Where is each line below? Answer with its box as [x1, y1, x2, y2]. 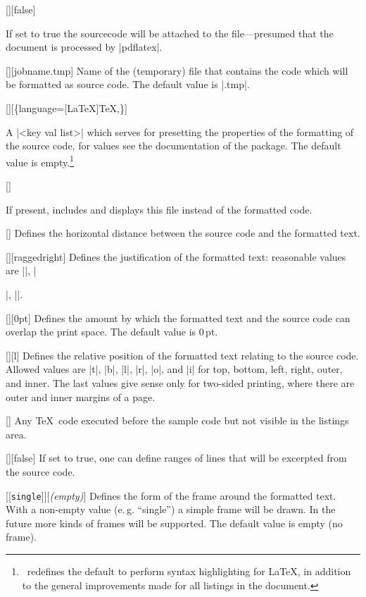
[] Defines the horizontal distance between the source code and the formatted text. [6, 226, 360, 240]
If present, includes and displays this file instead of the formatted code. [6, 202, 313, 216]
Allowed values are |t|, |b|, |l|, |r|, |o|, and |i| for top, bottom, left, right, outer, [6, 362, 343, 376]
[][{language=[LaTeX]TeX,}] [6, 100, 127, 115]
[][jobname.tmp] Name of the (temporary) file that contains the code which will [6, 63, 348, 78]
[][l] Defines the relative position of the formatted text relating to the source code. [6, 347, 359, 362]
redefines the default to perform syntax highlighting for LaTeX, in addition [27, 563, 351, 578]
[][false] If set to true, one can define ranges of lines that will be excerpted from [6, 450, 347, 465]
